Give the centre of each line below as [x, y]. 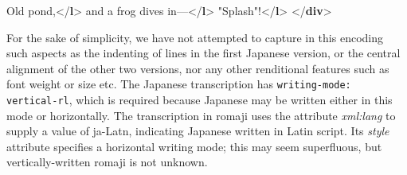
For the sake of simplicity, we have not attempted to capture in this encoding [195, 37]
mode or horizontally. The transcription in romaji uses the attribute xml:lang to [201, 115]
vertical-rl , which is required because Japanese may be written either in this [200, 100]
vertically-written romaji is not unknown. [107, 162]
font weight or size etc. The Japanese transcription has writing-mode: [179, 84]
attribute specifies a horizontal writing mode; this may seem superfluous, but [194, 146]
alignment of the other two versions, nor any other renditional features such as [198, 68]
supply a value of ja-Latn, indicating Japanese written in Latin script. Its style [198, 131]
